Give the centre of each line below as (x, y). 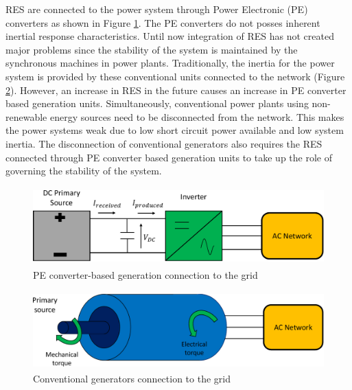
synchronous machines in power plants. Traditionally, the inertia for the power (170, 63)
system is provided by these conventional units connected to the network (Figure (175, 76)
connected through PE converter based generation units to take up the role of (169, 157)
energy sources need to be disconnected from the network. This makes (197, 116)
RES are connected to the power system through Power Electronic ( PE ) (157, 9)
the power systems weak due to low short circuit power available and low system (175, 130)
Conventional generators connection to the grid (132, 379)
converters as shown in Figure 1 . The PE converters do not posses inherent (163, 22)
